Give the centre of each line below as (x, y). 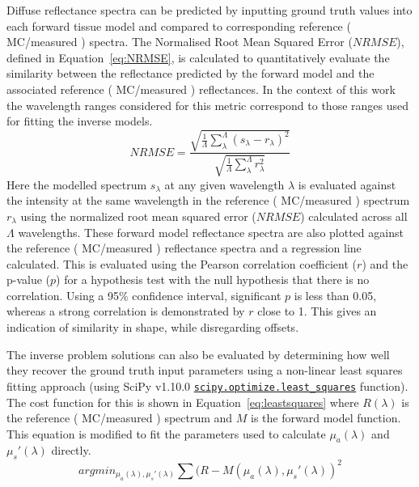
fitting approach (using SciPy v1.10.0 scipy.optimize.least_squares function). (207, 385)
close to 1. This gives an (317, 311)
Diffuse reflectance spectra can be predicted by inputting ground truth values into (209, 10)
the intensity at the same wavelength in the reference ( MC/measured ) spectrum (208, 200)
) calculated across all (354, 216)
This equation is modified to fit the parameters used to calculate (166, 433)
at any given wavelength (224, 184)
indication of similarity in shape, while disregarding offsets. (153, 327)
